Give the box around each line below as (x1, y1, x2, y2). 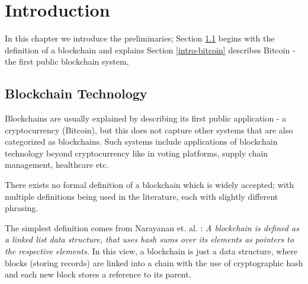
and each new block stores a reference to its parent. (5, 268, 191, 280)
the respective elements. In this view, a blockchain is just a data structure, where (5, 245, 298, 257)
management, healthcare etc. (5, 158, 109, 171)
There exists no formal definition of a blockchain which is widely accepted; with (5, 178, 294, 191)
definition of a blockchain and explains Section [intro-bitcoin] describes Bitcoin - (5, 43, 296, 56)
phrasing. (5, 202, 38, 214)
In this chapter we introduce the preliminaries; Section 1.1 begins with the (5, 32, 275, 44)
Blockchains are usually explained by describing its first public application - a (5, 112, 287, 125)
